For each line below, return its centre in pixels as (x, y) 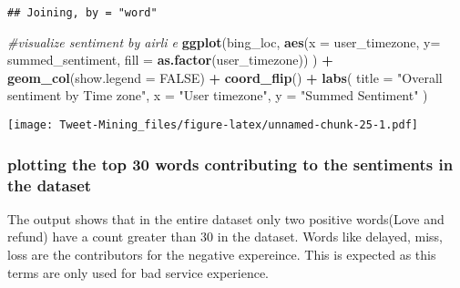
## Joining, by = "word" (82, 13)
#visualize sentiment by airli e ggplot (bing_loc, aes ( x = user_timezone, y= (224, 41)
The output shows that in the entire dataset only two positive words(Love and (226, 218)
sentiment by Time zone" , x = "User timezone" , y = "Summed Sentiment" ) (218, 95)
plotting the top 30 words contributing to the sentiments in (230, 164)
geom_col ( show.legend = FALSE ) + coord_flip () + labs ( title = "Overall (225, 77)
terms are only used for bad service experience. (138, 272)
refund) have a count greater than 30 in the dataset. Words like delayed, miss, (225, 237)
